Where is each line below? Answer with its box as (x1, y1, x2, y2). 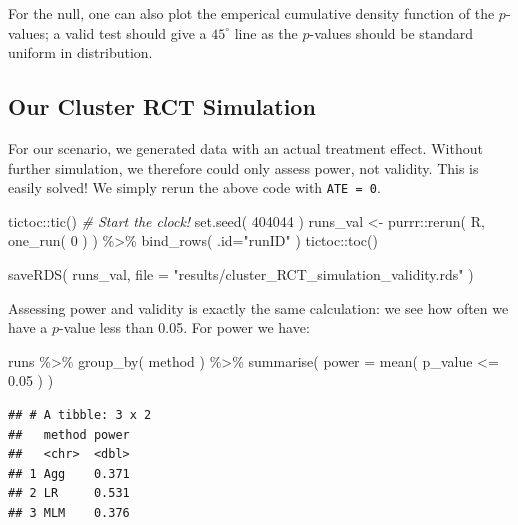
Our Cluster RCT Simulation (8, 91, 316, 122)
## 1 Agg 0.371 (8, 466, 130, 481)
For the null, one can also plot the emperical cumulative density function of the (8, 3, 495, 23)
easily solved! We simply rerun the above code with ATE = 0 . (8, 177, 381, 198)
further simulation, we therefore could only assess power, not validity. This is (8, 157, 479, 178)
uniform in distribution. (8, 42, 153, 63)
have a (8, 317, 48, 338)
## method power (8, 427, 130, 442)
